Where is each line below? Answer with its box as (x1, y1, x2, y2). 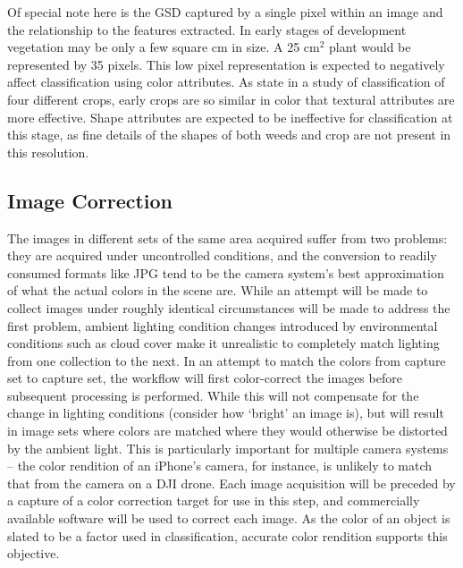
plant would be (329, 38, 411, 56)
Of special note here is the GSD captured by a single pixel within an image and (7, 3, 443, 21)
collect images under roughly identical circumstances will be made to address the (7, 298, 450, 317)
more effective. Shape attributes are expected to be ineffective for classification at (7, 107, 453, 126)
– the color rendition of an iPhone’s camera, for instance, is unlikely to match (7, 456, 433, 475)
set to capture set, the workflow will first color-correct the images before (7, 369, 402, 387)
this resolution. (7, 142, 89, 161)
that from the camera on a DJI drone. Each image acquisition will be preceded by (7, 473, 456, 492)
